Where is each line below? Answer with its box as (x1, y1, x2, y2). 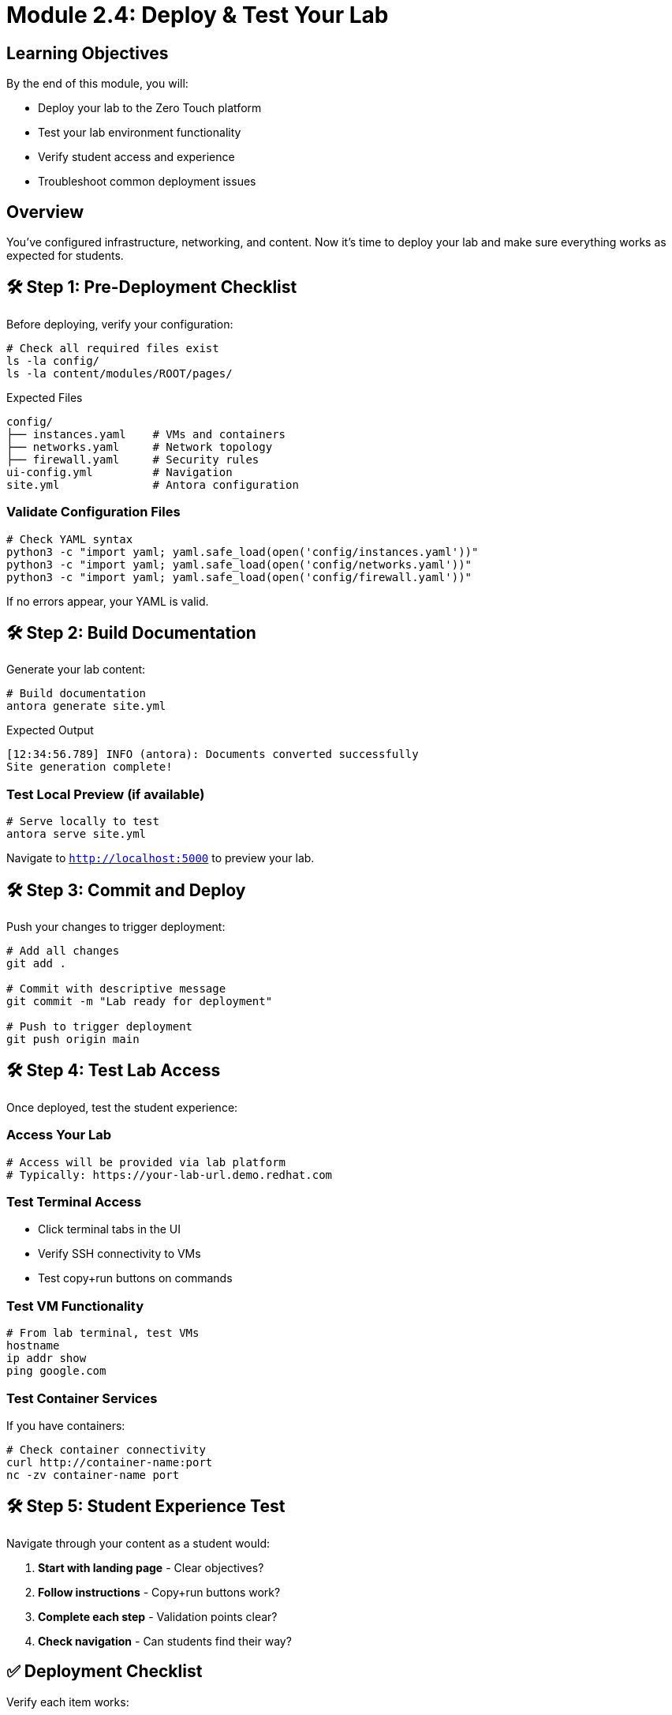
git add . (6, 957, 66, 970)
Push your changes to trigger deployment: (6, 920, 226, 934)
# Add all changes (6, 944, 120, 958)
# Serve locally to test (6, 815, 159, 828)
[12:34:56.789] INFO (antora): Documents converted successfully (6, 748, 419, 761)
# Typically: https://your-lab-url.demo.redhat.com (6, 1168, 333, 1181)
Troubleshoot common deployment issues (38, 175, 256, 189)
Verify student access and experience (38, 150, 235, 164)
